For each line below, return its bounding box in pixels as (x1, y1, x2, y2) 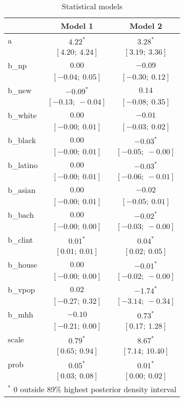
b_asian (8, 184, 36, 195)
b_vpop (8, 284, 35, 295)
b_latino (8, 159, 38, 170)
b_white (8, 109, 37, 121)
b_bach (8, 209, 34, 220)
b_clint (8, 234, 33, 245)
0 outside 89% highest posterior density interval (13, 383, 177, 395)
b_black (8, 134, 36, 146)
